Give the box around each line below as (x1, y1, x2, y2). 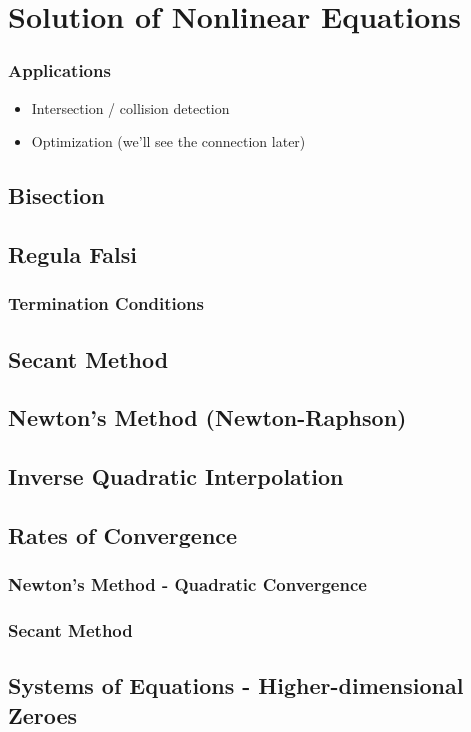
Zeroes (8, 699, 78, 730)
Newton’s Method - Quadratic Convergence (8, 572, 367, 597)
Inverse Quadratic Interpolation (8, 461, 344, 492)
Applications (8, 58, 111, 83)
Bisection (8, 180, 105, 211)
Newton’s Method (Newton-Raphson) (8, 402, 407, 433)
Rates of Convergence (8, 519, 238, 550)
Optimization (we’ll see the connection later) (31, 131, 306, 152)
